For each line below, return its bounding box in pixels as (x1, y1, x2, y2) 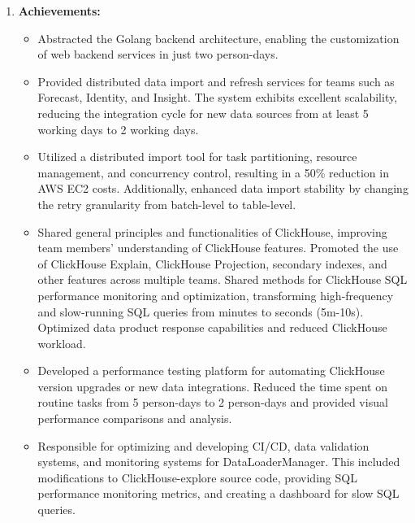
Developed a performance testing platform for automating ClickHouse (37, 362, 385, 379)
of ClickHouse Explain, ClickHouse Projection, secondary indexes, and (37, 255, 387, 272)
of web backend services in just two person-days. (37, 46, 279, 63)
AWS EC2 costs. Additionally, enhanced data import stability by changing (37, 180, 409, 197)
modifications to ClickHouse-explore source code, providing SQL (37, 469, 357, 486)
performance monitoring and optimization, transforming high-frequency (37, 286, 394, 303)
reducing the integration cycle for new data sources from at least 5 (37, 104, 369, 121)
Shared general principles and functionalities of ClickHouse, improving (37, 223, 387, 240)
